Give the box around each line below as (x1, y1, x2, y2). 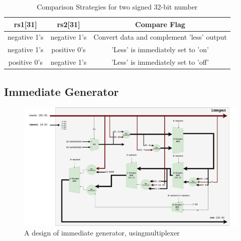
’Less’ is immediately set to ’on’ (111, 44, 209, 55)
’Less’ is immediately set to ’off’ (111, 57, 209, 67)
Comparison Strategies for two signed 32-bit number (37, 2, 198, 12)
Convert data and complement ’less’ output (93, 32, 227, 42)
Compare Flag (135, 19, 185, 29)
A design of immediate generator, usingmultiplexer (24, 227, 180, 238)
